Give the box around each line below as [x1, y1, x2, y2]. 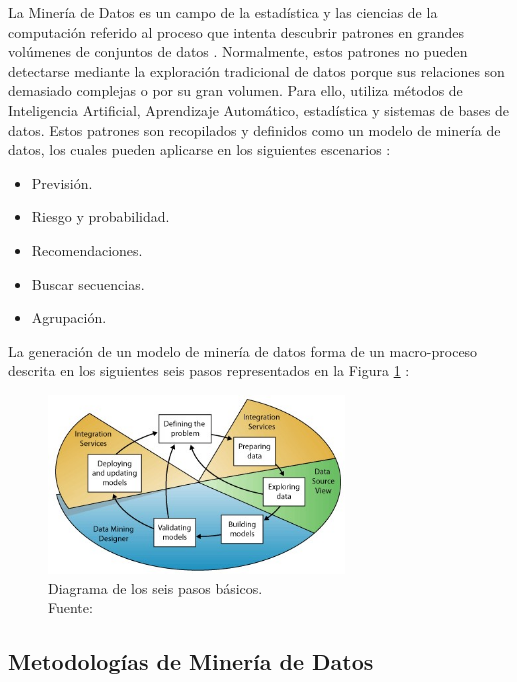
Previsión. [31, 172, 93, 193]
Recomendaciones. [31, 239, 143, 260]
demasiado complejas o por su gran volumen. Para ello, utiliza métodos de [8, 80, 463, 101]
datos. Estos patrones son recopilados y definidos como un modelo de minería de [8, 119, 501, 140]
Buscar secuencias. [31, 273, 145, 294]
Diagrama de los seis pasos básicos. [48, 577, 263, 598]
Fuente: [48, 597, 93, 618]
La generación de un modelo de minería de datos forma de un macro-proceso [8, 340, 478, 361]
